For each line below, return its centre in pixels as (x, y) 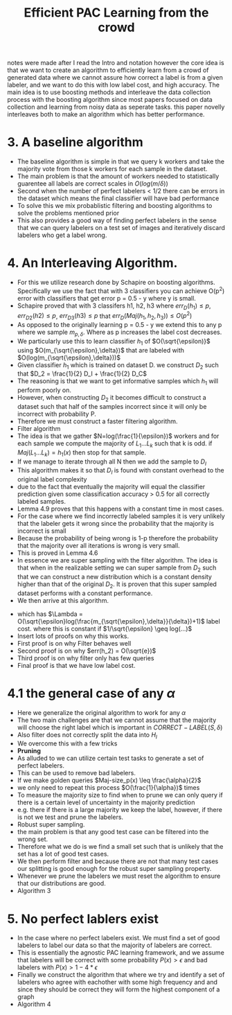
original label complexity (52, 479)
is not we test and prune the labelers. (70, 817)
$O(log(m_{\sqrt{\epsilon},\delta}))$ (69, 358)
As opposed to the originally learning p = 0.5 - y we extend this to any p (119, 324)
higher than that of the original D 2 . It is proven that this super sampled (117, 585)
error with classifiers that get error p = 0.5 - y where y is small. (106, 298)
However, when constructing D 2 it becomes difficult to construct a (111, 398)
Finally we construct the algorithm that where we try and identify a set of (121, 975)
